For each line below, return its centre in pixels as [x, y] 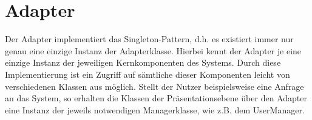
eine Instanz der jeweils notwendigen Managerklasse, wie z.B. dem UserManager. [155, 109]
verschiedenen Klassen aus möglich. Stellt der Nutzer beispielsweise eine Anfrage [154, 86]
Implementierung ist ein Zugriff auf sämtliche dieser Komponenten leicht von [148, 74]
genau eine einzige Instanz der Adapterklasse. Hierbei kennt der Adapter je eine [153, 50]
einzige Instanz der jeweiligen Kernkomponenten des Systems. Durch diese [143, 62]
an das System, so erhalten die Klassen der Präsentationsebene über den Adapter [156, 98]
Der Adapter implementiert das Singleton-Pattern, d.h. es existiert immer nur [149, 39]
